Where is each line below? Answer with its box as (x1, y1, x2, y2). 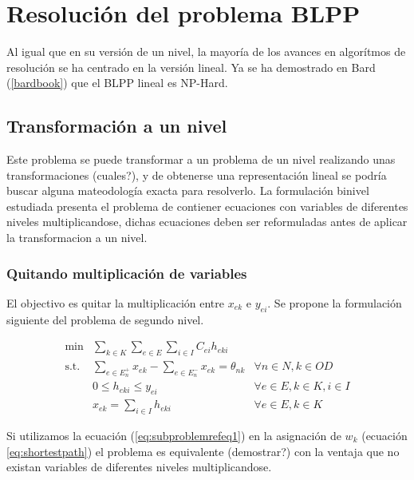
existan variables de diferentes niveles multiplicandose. (6, 458, 272, 475)
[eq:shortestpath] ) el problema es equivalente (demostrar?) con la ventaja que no (6, 442, 400, 459)
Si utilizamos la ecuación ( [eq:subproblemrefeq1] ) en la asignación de (6, 427, 341, 443)
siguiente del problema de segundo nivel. (6, 311, 204, 327)
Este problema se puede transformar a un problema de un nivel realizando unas (6, 151, 396, 168)
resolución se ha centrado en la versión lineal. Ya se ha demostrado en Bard (6, 58, 376, 75)
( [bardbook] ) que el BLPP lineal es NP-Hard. (6, 74, 228, 91)
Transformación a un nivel (6, 113, 227, 138)
